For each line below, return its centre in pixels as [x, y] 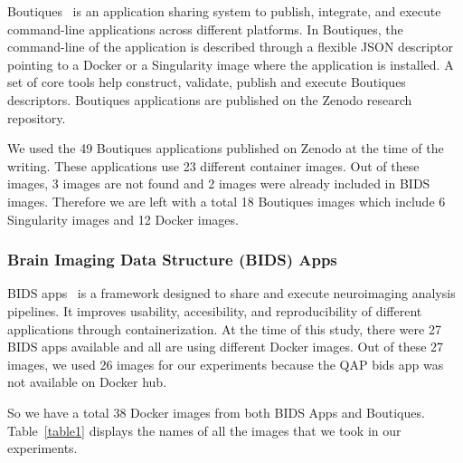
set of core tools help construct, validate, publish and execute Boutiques [207, 82]
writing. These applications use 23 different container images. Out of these [213, 165]
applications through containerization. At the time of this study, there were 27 [224, 328]
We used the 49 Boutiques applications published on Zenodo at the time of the [226, 148]
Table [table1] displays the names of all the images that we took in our [204, 430]
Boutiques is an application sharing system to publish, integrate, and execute [224, 11]
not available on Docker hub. [87, 382]
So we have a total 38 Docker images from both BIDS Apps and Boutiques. [216, 412]
